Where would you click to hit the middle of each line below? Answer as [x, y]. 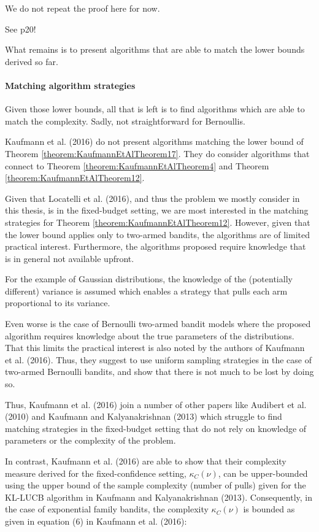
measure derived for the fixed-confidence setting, [96, 473]
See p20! [21, 29]
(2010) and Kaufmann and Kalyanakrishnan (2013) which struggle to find [144, 416]
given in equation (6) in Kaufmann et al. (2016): [96, 521]
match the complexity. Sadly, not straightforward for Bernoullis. [125, 121]
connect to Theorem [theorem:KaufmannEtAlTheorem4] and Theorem [137, 165]
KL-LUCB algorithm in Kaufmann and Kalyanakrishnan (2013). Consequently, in [159, 497]
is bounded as [269, 509]
